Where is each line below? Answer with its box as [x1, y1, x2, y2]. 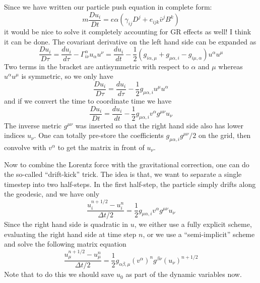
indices [4, 130, 25, 140]
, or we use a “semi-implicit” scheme [143, 228, 255, 239]
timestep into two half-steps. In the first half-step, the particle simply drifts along [4, 178, 256, 189]
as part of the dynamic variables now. [125, 269, 242, 279]
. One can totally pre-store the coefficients [34, 130, 164, 140]
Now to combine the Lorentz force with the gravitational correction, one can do [4, 159, 249, 169]
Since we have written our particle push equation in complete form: [4, 2, 212, 12]
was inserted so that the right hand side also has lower [75, 120, 244, 130]
